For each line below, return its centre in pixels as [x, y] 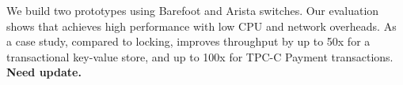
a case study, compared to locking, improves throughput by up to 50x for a [188, 41]
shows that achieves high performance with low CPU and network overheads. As [201, 26]
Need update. [44, 72]
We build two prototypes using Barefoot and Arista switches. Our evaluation [193, 10]
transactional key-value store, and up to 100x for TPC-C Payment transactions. [200, 56]
